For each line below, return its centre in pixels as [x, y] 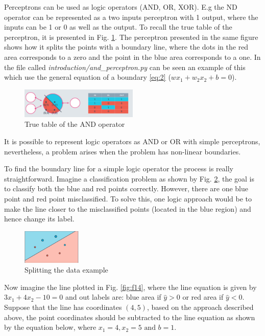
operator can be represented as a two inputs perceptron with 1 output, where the [131, 17]
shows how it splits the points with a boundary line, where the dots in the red [126, 47]
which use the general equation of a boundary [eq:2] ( [88, 77]
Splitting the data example [66, 270]
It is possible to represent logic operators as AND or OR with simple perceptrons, [132, 141]
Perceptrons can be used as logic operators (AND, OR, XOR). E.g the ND [121, 7]
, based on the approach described [200, 307]
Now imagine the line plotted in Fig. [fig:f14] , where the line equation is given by [130, 287]
